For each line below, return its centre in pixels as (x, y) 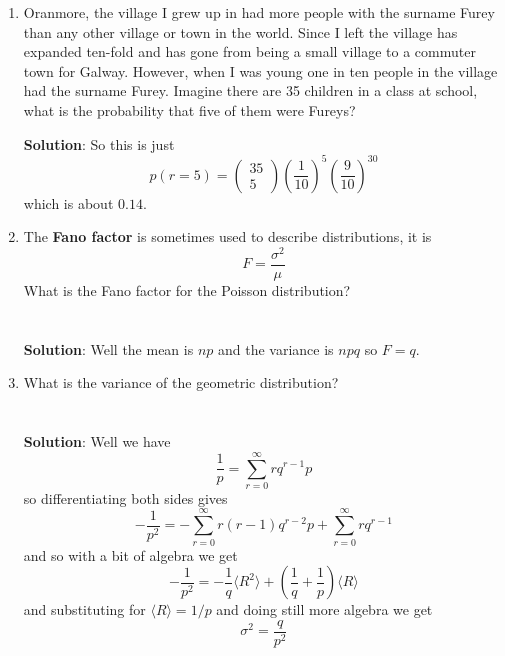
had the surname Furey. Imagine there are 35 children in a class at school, (250, 90)
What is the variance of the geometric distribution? (181, 382)
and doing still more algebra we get (324, 609)
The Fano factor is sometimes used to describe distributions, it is (227, 236)
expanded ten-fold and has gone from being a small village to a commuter (249, 51)
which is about (68, 202)
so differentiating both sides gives (125, 497)
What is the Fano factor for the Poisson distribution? (187, 289)
